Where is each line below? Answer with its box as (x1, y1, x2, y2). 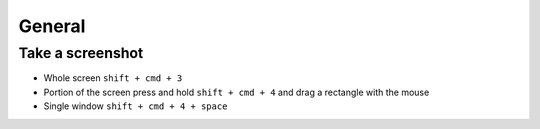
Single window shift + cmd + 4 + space (43, 100, 228, 112)
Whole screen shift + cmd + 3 (43, 72, 183, 84)
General (18, 15, 86, 37)
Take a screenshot (18, 44, 144, 62)
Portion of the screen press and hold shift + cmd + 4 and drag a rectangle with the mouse (43, 86, 430, 98)
